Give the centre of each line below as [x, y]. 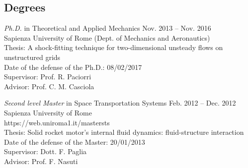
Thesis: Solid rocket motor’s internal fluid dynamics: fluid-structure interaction [124, 132]
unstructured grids [32, 57]
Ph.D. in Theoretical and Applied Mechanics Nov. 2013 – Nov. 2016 [108, 28]
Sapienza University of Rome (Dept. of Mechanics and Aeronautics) [107, 37]
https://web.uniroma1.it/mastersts [57, 122]
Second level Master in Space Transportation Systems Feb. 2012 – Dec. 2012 [120, 103]
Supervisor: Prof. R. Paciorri [48, 77]
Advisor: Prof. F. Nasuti [41, 161]
